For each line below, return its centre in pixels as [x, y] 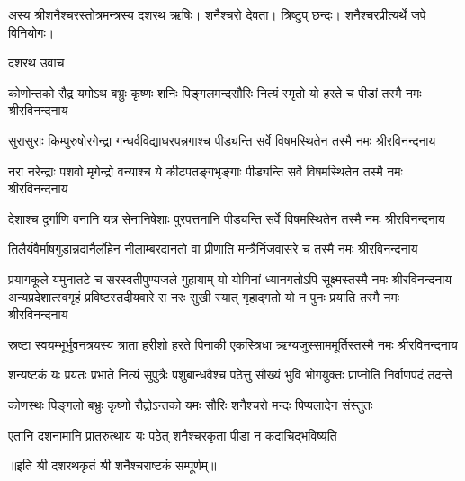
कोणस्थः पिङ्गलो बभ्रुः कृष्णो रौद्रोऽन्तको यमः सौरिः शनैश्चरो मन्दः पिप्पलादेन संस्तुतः [191, 404]
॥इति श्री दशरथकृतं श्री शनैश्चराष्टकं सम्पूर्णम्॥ [112, 465]
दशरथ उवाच [36, 62]
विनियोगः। [31, 32]
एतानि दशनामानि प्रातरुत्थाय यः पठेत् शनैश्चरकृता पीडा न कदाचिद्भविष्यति [173, 435]
